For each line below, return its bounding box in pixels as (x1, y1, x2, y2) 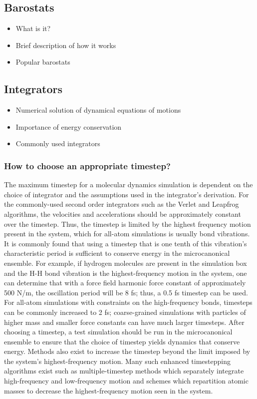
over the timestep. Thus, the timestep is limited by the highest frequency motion (4, 218, 251, 229)
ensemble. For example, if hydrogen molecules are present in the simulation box (4, 257, 247, 268)
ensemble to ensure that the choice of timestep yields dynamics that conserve (4, 336, 240, 346)
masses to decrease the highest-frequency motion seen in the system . (4, 385, 213, 395)
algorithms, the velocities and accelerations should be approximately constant (4, 208, 241, 219)
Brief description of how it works (15, 40, 116, 50)
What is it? (15, 23, 51, 34)
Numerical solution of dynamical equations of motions (15, 105, 181, 115)
